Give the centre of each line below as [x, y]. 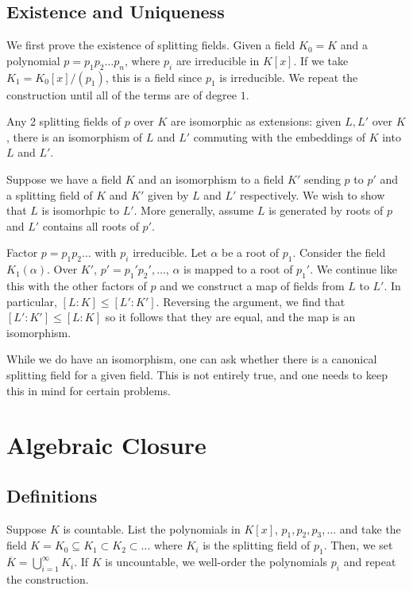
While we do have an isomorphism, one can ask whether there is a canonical [192, 359]
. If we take [321, 60]
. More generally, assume [194, 210]
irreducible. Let [170, 252]
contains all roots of [91, 225]
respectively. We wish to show [313, 194]
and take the [370, 528]
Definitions [52, 495]
